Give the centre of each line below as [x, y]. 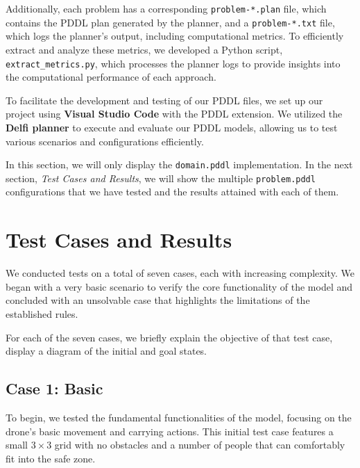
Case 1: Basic [54, 388]
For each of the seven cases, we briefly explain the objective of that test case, [169, 337]
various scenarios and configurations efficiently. [105, 141]
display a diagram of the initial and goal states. [106, 351]
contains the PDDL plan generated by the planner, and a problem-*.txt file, [170, 22]
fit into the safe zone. [51, 458]
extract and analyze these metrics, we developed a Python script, [144, 49]
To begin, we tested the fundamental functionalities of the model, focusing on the [179, 417]
